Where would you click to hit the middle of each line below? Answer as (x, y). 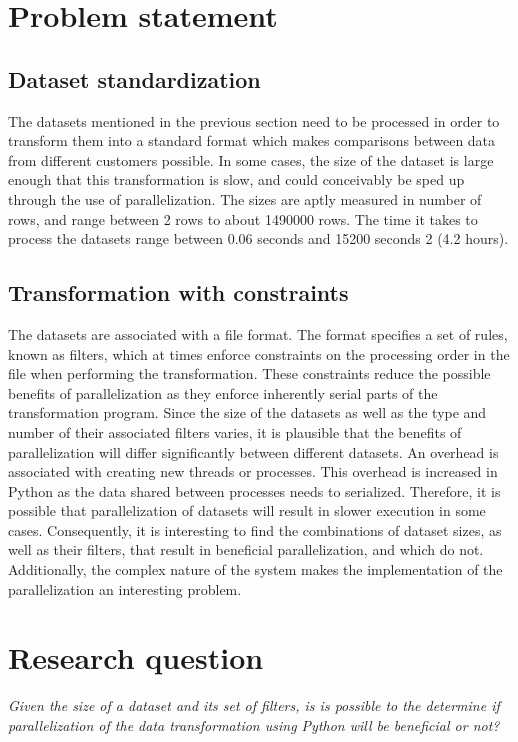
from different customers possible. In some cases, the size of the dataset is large (251, 159)
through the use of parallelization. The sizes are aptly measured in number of (245, 198)
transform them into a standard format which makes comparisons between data (252, 140)
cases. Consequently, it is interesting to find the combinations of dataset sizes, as (255, 529)
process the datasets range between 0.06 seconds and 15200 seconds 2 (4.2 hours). (258, 238)
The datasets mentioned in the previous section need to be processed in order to (254, 120)
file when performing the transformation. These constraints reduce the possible (249, 373)
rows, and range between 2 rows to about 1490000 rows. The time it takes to (243, 218)
